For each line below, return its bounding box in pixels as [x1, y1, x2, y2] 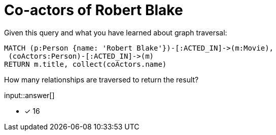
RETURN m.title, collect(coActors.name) [4, 60, 167, 68]
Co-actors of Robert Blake [4, 2, 183, 19]
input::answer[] [4, 91, 55, 100]
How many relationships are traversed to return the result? [4, 75, 199, 84]
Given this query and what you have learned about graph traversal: [4, 28, 227, 37]
